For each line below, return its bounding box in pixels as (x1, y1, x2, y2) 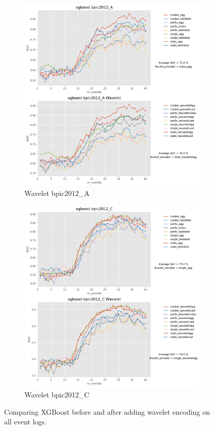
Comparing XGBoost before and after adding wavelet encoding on (4, 406, 210, 417)
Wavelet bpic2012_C (24, 389, 89, 399)
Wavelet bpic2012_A (24, 188, 89, 198)
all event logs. (4, 416, 47, 427)
